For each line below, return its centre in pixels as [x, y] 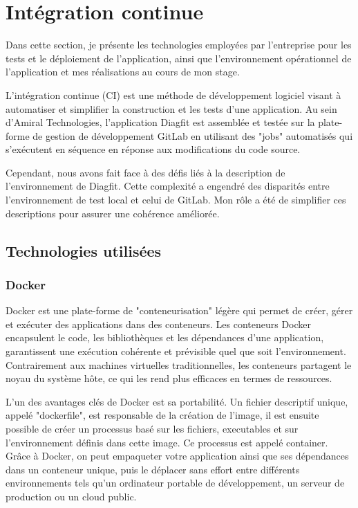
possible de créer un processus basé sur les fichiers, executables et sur [152, 428]
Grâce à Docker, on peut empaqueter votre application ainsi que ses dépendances [177, 456]
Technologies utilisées [84, 250]
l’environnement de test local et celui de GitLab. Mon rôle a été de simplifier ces [176, 200]
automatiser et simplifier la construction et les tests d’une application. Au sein [171, 108]
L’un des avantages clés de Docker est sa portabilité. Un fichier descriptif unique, [177, 401]
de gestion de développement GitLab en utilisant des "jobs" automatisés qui [193, 135]
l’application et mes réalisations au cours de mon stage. [123, 72]
